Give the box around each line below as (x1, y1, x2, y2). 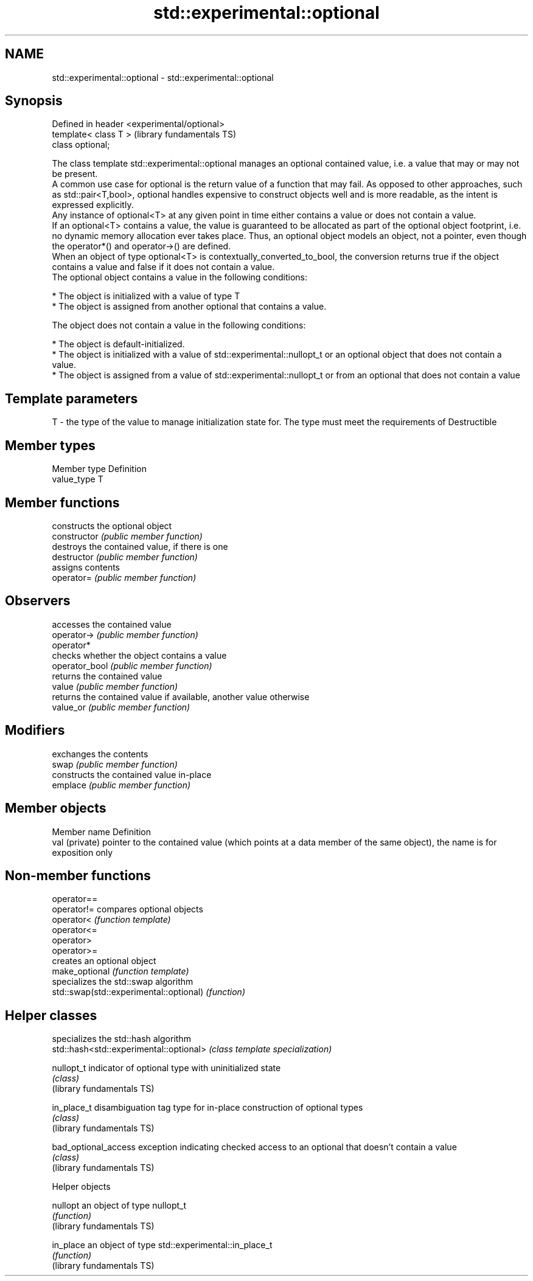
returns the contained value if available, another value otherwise (52, 691, 310, 702)
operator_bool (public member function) (52, 660, 212, 671)
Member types (5, 437, 96, 453)
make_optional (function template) (52, 966, 189, 977)
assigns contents (52, 561, 120, 572)
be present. (52, 168, 98, 179)
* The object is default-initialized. (52, 339, 185, 350)
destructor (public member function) (52, 551, 198, 562)
